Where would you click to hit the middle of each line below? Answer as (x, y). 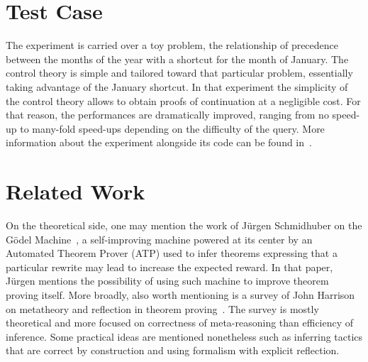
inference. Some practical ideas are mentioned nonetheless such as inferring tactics (184, 336)
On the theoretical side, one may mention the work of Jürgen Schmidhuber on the (184, 225)
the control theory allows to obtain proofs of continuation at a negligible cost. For (183, 100)
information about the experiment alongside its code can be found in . (159, 142)
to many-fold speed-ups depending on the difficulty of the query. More (172, 128)
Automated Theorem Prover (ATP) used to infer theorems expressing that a (172, 253)
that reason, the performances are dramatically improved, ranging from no (167, 115)
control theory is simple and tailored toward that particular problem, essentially (179, 73)
